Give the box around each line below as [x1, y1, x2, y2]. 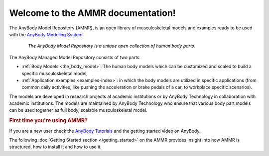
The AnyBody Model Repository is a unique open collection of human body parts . [28, 43, 196, 49]
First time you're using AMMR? [9, 117, 88, 124]
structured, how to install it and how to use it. [9, 144, 102, 150]
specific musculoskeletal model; [21, 70, 88, 77]
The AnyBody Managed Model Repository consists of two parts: [9, 54, 141, 60]
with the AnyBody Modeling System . [9, 31, 84, 37]
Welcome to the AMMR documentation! [9, 7, 176, 18]
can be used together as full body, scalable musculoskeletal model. [9, 107, 148, 113]
